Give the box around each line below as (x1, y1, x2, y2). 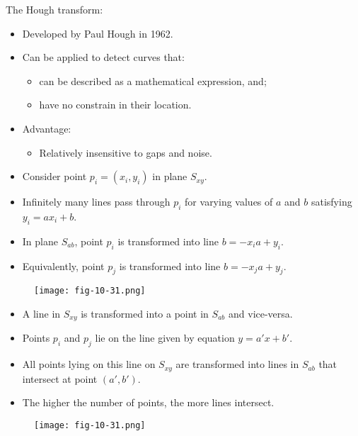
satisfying (311, 194, 352, 209)
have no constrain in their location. (39, 97, 192, 112)
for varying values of (185, 194, 273, 209)
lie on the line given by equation (95, 330, 235, 345)
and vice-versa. (229, 306, 293, 320)
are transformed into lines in (175, 357, 299, 371)
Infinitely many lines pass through (22, 194, 171, 209)
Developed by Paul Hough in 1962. (22, 26, 173, 40)
